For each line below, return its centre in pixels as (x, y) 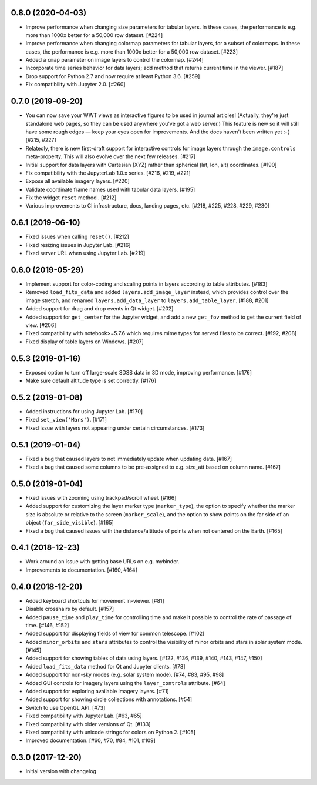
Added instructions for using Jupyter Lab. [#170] (84, 411)
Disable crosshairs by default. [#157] (70, 609)
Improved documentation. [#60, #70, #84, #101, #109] (90, 740)
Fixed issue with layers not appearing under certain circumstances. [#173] (115, 428)
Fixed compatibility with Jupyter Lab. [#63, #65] (84, 716)
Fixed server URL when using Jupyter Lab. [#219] (85, 253)
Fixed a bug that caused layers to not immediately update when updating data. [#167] (129, 459)
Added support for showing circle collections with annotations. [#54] (109, 699)
